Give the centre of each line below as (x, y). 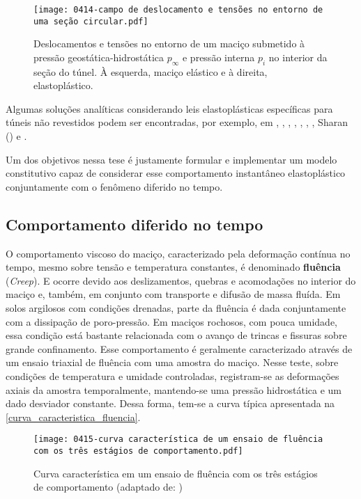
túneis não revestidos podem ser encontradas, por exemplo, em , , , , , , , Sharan (177, 122)
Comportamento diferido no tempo (135, 224)
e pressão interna (218, 57)
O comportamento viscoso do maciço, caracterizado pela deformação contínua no (178, 253)
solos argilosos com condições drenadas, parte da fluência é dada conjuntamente (176, 308)
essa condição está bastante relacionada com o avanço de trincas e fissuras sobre (176, 335)
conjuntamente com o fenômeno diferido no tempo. (114, 186)
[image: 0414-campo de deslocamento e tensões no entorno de (178, 10)
